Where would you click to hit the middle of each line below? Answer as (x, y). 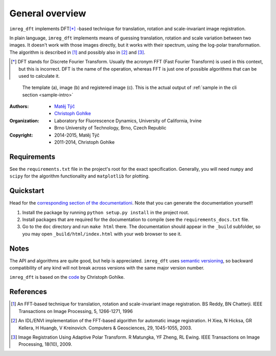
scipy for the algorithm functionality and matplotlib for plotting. (80, 176)
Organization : (24, 121)
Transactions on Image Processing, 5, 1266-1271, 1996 (76, 311)
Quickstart (27, 191)
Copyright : (21, 135)
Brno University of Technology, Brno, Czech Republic (110, 128)
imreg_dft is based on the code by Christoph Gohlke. (67, 277)
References (28, 292)
